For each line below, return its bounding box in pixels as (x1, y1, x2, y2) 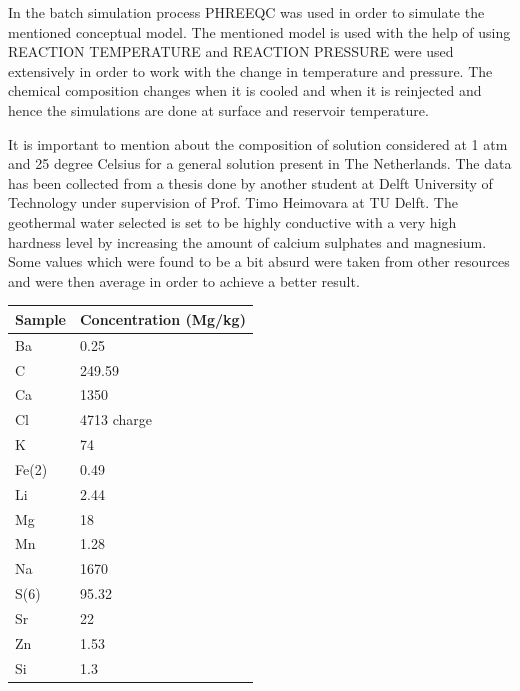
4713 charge (79, 409, 152, 430)
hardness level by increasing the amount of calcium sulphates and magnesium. (8, 231, 487, 252)
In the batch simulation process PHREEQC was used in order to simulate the (8, 2, 485, 22)
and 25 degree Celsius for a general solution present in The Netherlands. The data (8, 153, 512, 174)
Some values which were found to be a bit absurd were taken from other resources (8, 251, 510, 272)
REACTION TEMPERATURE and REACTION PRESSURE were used (8, 41, 454, 62)
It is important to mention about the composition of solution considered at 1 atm (8, 133, 508, 154)
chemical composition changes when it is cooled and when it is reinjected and (8, 80, 482, 101)
